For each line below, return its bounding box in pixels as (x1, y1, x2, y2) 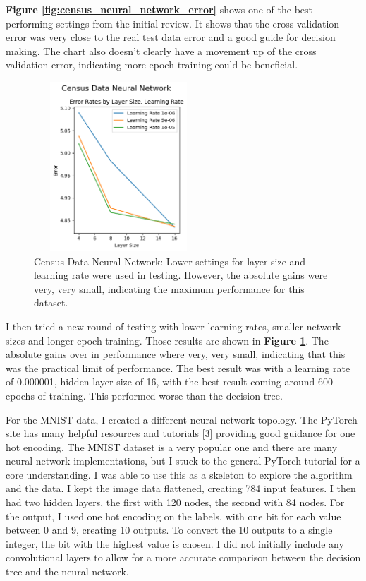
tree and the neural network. (6, 564, 129, 579)
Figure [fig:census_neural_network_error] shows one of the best (6, 2, 312, 16)
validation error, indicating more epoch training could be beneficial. (6, 57, 298, 72)
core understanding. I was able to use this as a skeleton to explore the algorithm (6, 467, 353, 481)
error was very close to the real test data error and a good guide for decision (6, 30, 336, 44)
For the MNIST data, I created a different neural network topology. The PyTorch (6, 412, 358, 426)
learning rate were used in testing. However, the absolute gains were (34, 268, 328, 282)
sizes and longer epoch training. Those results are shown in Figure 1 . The (6, 333, 329, 347)
